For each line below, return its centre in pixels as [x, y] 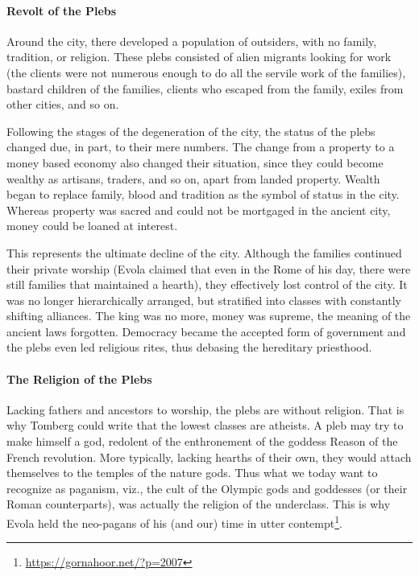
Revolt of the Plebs [62, 10]
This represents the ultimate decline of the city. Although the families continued [204, 252]
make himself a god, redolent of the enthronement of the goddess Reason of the [202, 441]
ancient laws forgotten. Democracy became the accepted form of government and [206, 331]
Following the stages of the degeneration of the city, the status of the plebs [191, 131]
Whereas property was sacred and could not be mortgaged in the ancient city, [199, 210]
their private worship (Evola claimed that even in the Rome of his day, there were [209, 268]
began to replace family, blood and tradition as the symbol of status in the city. [203, 194]
